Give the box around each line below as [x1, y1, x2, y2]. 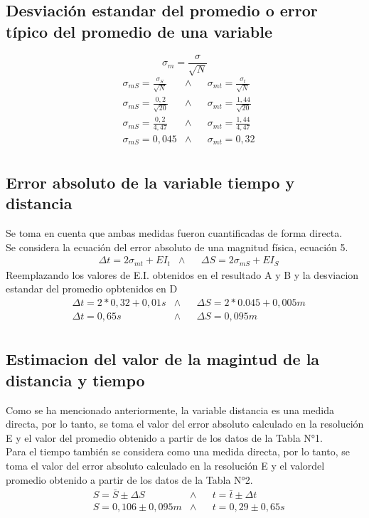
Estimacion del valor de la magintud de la [6, 348, 320, 370]
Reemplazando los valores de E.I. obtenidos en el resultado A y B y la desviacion [6, 267, 359, 282]
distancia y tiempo [6, 369, 145, 391]
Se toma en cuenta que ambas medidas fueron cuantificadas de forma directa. [6, 226, 343, 240]
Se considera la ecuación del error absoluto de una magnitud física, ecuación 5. [6, 239, 348, 254]
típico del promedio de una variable [6, 20, 273, 42]
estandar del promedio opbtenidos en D [6, 281, 178, 296]
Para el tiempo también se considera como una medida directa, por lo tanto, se [6, 444, 350, 459]
